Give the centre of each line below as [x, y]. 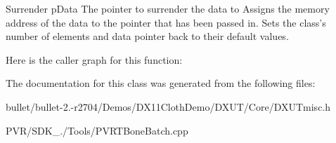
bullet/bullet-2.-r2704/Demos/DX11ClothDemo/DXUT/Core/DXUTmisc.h [168, 106]
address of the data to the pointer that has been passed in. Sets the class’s [166, 22]
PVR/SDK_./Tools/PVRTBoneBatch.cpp [97, 130]
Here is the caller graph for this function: [94, 59]
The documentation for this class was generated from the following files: [161, 83]
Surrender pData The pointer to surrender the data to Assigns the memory [168, 8]
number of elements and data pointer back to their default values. [147, 36]
